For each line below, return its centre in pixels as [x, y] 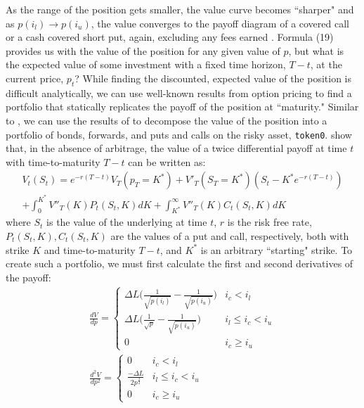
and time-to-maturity [90, 249]
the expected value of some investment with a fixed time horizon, [146, 64]
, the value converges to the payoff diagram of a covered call [220, 23]
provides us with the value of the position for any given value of [143, 50]
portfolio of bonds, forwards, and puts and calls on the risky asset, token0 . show [179, 134]
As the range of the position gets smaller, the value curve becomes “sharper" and [180, 9]
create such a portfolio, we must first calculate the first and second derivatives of [180, 263]
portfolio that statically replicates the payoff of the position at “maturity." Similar [182, 107]
